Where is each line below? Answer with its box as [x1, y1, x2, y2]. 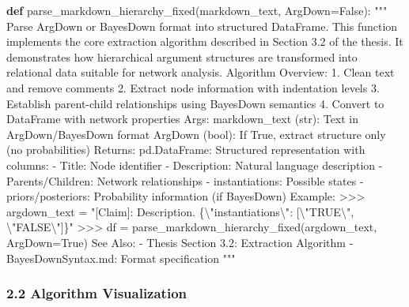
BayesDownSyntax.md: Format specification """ [6, 249, 236, 266]
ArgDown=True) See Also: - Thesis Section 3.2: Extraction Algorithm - [6, 234, 354, 250]
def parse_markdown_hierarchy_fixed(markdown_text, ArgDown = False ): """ [6, 2, 388, 18]
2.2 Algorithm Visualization [6, 283, 187, 303]
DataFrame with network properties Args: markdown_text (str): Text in [6, 110, 359, 127]
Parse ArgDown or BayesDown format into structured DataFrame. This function [6, 17, 398, 34]
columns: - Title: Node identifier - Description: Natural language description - [6, 156, 383, 173]
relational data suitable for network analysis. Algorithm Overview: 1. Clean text [6, 64, 395, 80]
